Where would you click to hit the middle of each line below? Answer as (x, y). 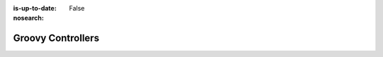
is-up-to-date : (35, 8)
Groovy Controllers (56, 38)
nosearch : (28, 18)
